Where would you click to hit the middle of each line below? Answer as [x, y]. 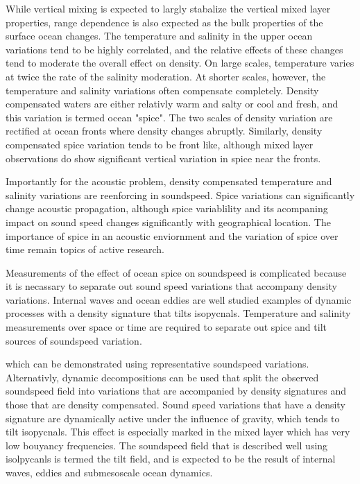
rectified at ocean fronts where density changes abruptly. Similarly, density [164, 131]
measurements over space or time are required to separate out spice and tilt [166, 327]
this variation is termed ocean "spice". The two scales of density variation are [169, 117]
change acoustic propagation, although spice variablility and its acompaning [167, 208]
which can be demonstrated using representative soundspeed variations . [157, 364]
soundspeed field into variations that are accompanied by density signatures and [176, 391]
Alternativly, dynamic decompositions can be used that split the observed [162, 377]
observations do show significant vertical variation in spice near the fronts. [163, 158]
